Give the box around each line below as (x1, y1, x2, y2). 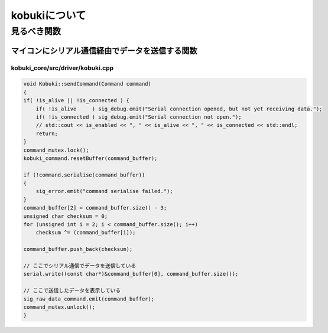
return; (35, 130, 59, 137)
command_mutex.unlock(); (23, 303, 96, 310)
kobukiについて (11, 9, 86, 22)
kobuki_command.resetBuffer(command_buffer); (23, 155, 158, 162)
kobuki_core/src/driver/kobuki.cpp (11, 64, 114, 72)
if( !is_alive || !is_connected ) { (23, 97, 130, 104)
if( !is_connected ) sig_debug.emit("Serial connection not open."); (35, 113, 242, 120)
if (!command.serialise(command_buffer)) (23, 171, 145, 178)
